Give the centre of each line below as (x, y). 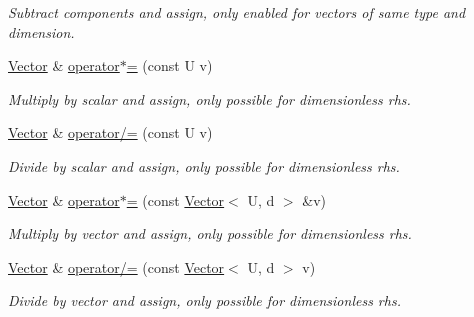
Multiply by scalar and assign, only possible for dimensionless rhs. (209, 98)
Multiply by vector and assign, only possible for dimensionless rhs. (210, 233)
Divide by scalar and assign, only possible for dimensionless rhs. (204, 165)
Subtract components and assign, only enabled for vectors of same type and (237, 12)
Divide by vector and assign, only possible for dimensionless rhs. (204, 300)
